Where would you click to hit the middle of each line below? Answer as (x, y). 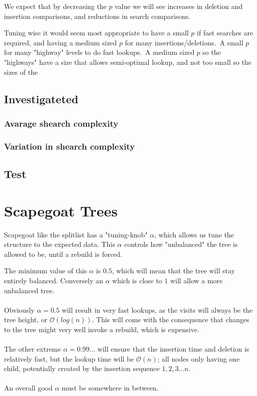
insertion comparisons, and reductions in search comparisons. (97, 16)
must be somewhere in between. (110, 388)
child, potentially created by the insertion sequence (82, 368)
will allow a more (196, 280)
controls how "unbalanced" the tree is (181, 244)
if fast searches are (225, 33)
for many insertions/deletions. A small (184, 42)
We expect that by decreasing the (55, 6)
